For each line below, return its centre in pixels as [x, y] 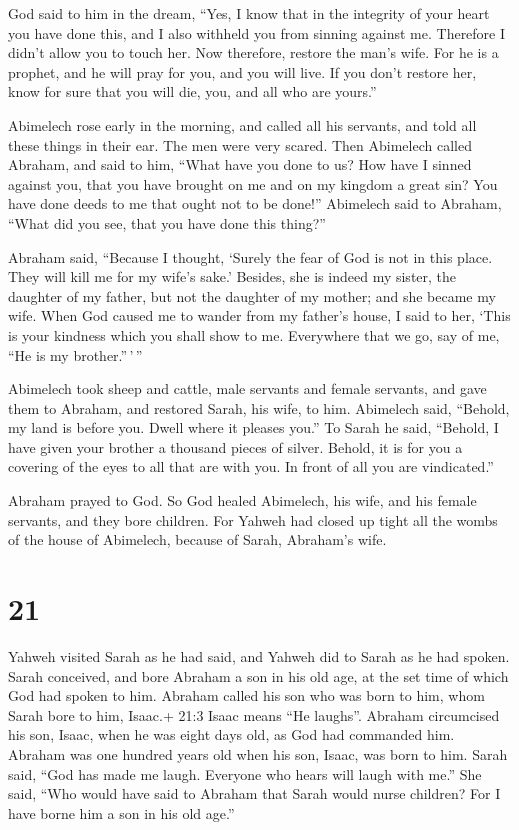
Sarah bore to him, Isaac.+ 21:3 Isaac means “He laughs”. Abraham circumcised [254, 714]
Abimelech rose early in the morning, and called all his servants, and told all [242, 124]
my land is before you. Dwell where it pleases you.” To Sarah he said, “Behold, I [253, 427]
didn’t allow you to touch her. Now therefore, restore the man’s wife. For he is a [253, 52]
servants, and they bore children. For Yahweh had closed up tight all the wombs [253, 519]
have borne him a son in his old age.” [121, 812]
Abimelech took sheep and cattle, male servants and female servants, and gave [247, 388]
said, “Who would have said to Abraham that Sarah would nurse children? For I [254, 793]
